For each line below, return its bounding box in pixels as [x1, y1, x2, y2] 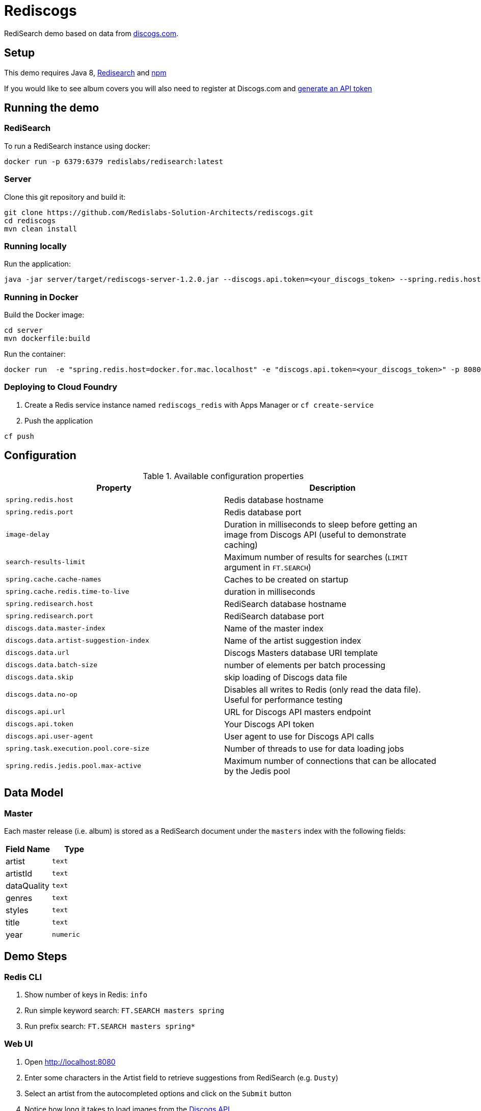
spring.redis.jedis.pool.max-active [6, 762, 142, 770]
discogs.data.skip [6, 673, 74, 681]
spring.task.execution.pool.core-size [6, 745, 149, 753]
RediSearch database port [224, 611, 324, 621]
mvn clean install [4, 224, 77, 233]
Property [96, 482, 131, 493]
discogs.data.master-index [6, 624, 105, 632]
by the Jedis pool [224, 765, 290, 776]
